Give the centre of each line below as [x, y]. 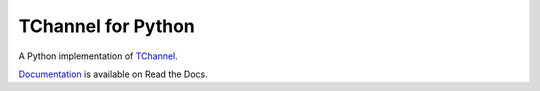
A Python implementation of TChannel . [98, 56]
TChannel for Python [106, 26]
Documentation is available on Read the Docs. [113, 74]
